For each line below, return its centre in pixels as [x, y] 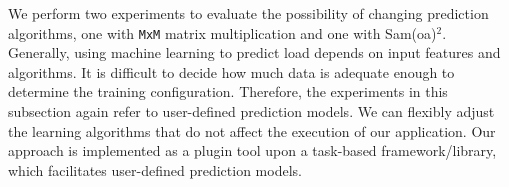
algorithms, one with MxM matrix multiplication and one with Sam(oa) [222, 32]
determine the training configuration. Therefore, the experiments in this [228, 91]
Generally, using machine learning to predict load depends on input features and [254, 52]
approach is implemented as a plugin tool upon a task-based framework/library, [252, 150]
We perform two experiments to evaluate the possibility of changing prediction [248, 13]
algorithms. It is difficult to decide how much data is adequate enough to [231, 71]
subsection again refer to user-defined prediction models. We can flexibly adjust [251, 111]
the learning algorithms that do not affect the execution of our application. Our [252, 130]
